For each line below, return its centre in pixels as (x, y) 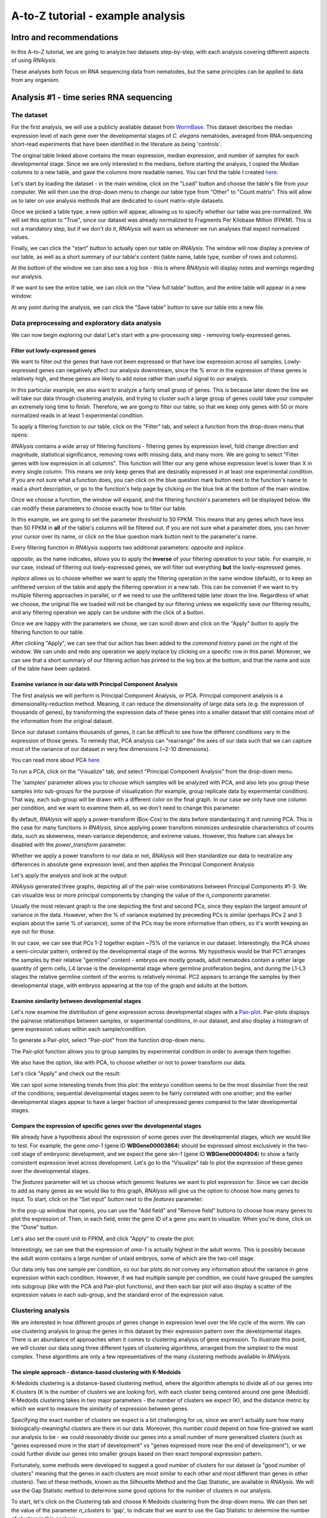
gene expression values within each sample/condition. (79, 1029)
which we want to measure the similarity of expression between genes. (100, 1409)
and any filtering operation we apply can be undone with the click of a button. (108, 612)
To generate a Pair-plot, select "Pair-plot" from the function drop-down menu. (108, 1040)
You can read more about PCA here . (56, 760)
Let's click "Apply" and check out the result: (66, 1074)
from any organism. (35, 80)
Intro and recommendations (65, 37)
